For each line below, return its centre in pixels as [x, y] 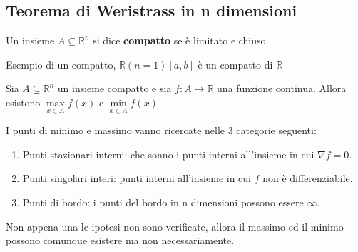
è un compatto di [235, 64]
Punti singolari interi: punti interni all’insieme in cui [137, 178]
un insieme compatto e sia [114, 88]
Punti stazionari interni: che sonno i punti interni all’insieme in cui [168, 154]
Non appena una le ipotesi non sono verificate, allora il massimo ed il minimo [175, 226]
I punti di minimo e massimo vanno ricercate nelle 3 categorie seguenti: [161, 130]
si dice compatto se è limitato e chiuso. [181, 40]
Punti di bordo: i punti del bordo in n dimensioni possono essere [163, 202]
